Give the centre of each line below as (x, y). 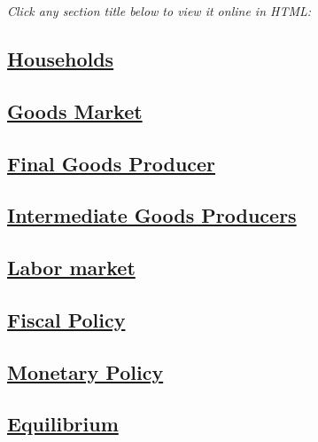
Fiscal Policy (66, 319)
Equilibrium (63, 424)
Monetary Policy (85, 371)
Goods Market (75, 110)
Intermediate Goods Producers (152, 215)
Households (61, 58)
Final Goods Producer (112, 163)
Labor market (71, 268)
